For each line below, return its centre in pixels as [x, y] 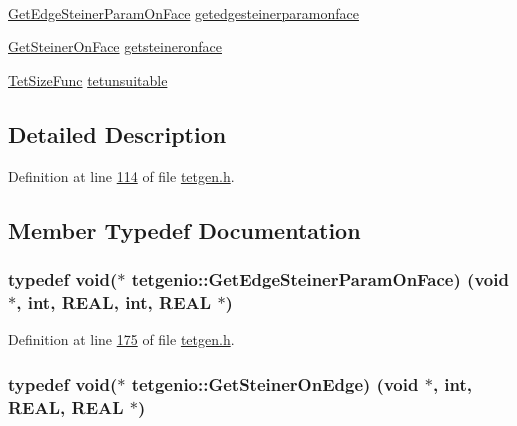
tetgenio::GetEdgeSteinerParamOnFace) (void [320, 278]
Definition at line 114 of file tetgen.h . [121, 175]
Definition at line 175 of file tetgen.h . [121, 339]
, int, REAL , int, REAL [114, 301]
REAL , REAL [66, 406]
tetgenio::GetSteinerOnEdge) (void [275, 383]
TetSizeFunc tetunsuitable [88, 79]
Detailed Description [117, 133]
